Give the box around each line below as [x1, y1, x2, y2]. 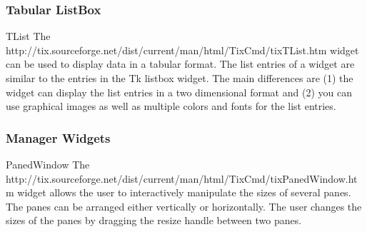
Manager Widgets [6, 128, 111, 146]
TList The [6, 29, 51, 44]
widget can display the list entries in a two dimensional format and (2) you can [6, 84, 352, 99]
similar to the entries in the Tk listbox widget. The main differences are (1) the [6, 71, 353, 85]
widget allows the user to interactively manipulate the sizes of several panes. [17, 185, 351, 200]
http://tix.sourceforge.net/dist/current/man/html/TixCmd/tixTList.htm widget [6, 42, 359, 57]
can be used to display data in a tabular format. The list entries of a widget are [6, 56, 355, 71]
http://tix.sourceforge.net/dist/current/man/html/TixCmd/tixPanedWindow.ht [6, 171, 358, 186]
